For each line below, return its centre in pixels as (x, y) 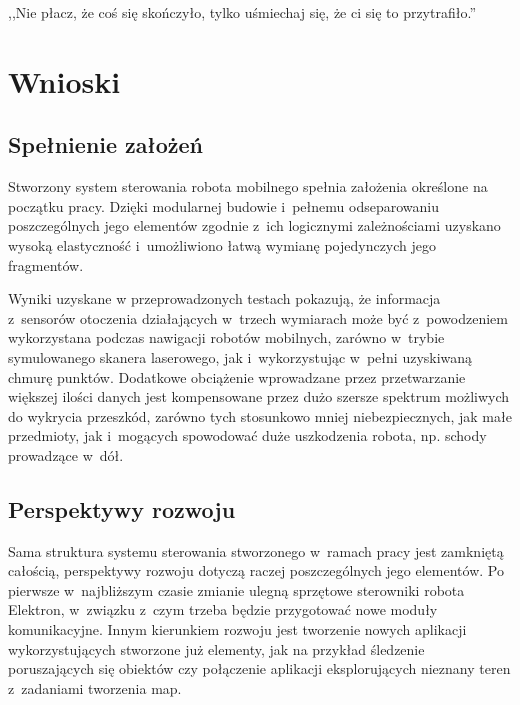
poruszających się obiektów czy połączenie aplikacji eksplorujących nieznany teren (259, 668)
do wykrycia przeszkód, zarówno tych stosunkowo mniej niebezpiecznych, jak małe (260, 415)
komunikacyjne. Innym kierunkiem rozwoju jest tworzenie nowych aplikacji (237, 629)
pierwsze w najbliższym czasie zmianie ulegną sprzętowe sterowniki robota (236, 589)
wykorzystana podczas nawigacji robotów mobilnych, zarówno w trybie (226, 337)
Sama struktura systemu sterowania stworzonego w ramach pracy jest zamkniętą (256, 550)
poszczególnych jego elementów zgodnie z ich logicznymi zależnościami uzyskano (254, 225)
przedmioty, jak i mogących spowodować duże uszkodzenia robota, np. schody (247, 435)
